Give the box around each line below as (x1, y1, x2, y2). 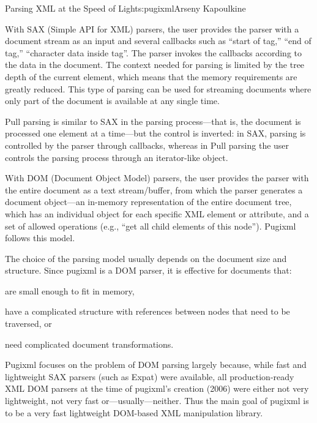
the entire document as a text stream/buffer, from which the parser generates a (5, 183, 303, 196)
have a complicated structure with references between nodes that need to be (5, 305, 290, 318)
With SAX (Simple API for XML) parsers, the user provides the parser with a (5, 22, 299, 35)
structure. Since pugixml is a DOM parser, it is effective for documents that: (5, 264, 292, 277)
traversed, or (5, 317, 52, 330)
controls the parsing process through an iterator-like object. (5, 151, 228, 163)
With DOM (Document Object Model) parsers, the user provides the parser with (5, 171, 309, 184)
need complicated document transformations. (5, 337, 174, 350)
